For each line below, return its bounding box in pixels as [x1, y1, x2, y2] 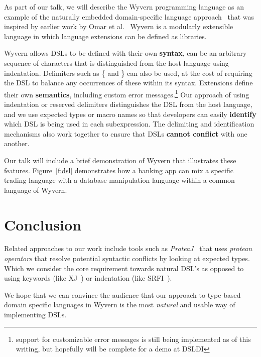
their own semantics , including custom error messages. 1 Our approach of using [4, 87, 249, 99]
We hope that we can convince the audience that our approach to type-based [4, 289, 241, 300]
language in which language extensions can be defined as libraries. [4, 31, 207, 41]
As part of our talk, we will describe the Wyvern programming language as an [4, 2, 244, 12]
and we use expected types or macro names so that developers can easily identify [4, 108, 256, 119]
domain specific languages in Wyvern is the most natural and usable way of [4, 299, 235, 310]
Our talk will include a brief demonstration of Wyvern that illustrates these [4, 155, 236, 165]
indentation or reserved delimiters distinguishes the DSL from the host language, [4, 99, 252, 109]
